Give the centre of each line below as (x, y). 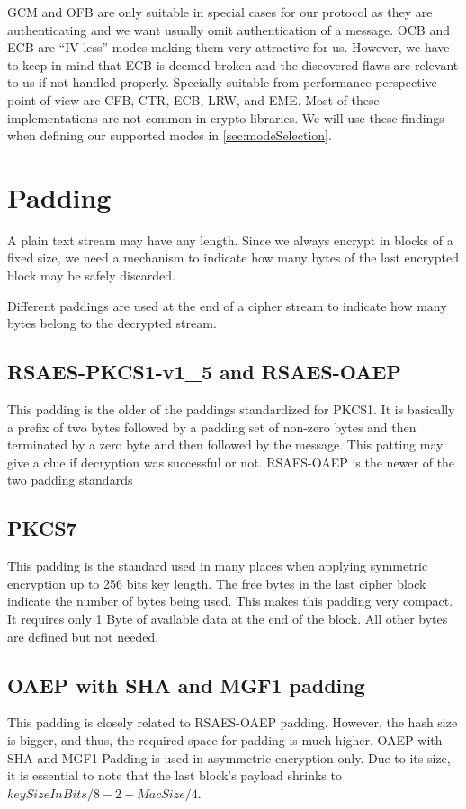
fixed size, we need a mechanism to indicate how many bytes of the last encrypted (233, 258)
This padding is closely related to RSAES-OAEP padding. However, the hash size (233, 722)
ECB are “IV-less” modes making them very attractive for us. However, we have (229, 47)
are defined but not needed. (83, 636)
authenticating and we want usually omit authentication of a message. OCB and (229, 29)
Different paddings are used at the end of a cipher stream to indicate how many (227, 305)
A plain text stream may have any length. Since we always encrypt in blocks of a (230, 240)
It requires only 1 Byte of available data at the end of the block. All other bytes (228, 618)
